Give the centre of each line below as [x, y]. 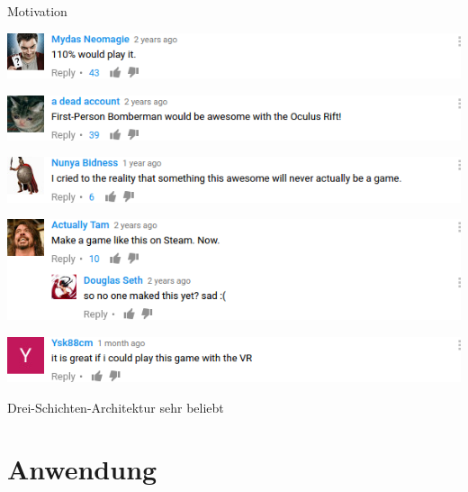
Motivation [37, 11]
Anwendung [82, 469]
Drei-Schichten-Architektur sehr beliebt [116, 407]
